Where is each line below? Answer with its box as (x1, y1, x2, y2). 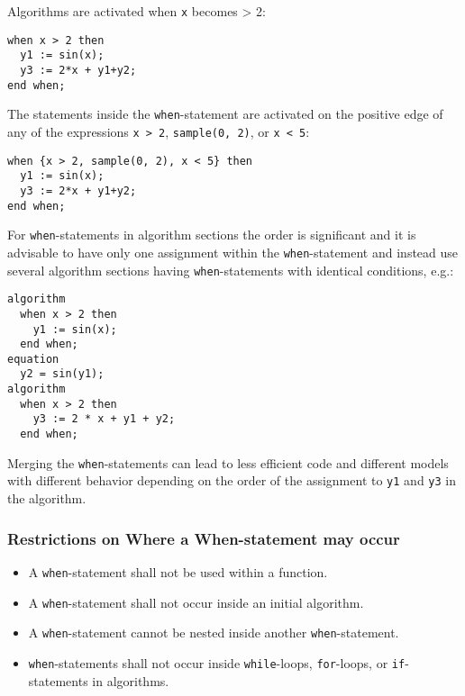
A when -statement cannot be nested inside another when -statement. (28, 623, 399, 642)
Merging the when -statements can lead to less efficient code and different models (7, 453, 449, 472)
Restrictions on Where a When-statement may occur (7, 527, 400, 549)
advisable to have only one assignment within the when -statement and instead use (7, 242, 459, 261)
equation (7, 352, 59, 366)
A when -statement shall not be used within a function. (28, 562, 328, 581)
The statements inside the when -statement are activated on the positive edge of (7, 104, 443, 123)
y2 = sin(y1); (20, 367, 105, 381)
